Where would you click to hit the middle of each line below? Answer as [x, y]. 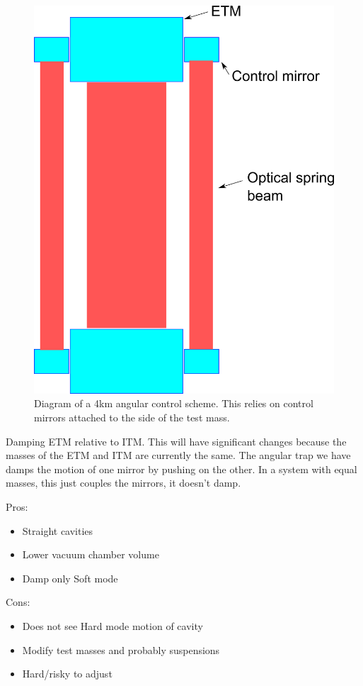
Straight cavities [58, 530]
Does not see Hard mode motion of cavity [113, 625]
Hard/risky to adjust [67, 674]
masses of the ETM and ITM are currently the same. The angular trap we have [178, 455]
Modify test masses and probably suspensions [121, 649]
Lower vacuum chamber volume [91, 554]
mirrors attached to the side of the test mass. [132, 417]
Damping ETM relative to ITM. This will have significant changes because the [176, 441]
